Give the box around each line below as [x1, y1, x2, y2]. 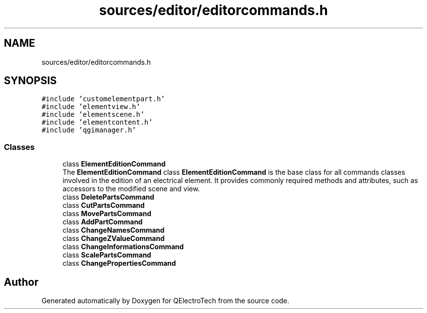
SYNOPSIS [4, 74, 57, 87]
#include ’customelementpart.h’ [41, 95, 165, 103]
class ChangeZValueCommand [62, 234, 165, 243]
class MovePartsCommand [62, 209, 152, 218]
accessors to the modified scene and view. [62, 184, 200, 193]
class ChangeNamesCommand [62, 226, 165, 235]
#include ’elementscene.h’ [41, 110, 145, 119]
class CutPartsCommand [62, 201, 145, 210]
